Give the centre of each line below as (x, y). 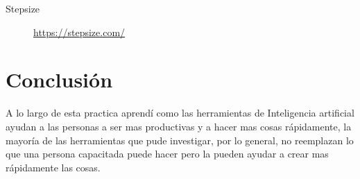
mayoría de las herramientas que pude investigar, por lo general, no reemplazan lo (180, 140)
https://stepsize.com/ (79, 32)
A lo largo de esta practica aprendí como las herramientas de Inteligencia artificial (180, 113)
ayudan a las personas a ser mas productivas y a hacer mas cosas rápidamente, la (179, 126)
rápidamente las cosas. (53, 167)
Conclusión (59, 79)
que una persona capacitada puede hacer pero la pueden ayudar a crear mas (167, 154)
